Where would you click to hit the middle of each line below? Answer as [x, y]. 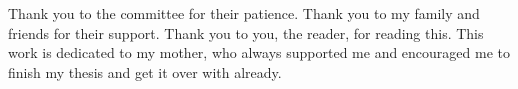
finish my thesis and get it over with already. [145, 71]
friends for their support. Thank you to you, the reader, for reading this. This [246, 32]
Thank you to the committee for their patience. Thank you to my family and [244, 13]
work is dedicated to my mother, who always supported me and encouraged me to [259, 52]
